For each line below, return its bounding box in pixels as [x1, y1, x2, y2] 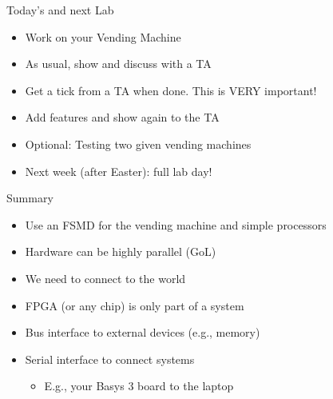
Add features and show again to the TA [25, 109, 220, 126]
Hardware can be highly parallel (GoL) [25, 243, 216, 260]
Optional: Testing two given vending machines [25, 135, 252, 152]
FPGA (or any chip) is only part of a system [25, 297, 244, 313]
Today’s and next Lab [6, 2, 114, 18]
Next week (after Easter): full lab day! [25, 162, 212, 179]
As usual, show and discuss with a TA [25, 55, 212, 72]
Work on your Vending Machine [25, 28, 181, 45]
